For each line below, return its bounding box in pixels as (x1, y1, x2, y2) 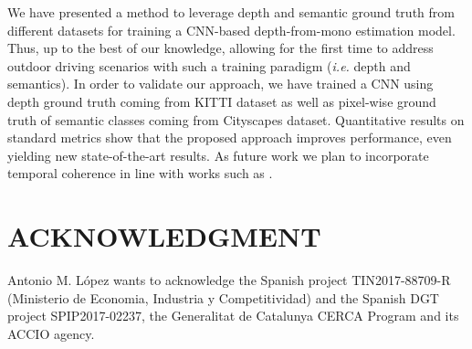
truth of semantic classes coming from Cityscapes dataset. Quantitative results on (7, 110, 465, 129)
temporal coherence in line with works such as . (7, 164, 273, 183)
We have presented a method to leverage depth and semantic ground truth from (7, 3, 455, 21)
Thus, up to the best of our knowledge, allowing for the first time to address (7, 38, 434, 58)
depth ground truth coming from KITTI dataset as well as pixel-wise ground (7, 91, 436, 111)
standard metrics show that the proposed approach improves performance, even (7, 128, 452, 147)
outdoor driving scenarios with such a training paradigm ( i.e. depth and (7, 56, 411, 75)
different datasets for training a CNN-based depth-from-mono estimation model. (7, 20, 456, 39)
